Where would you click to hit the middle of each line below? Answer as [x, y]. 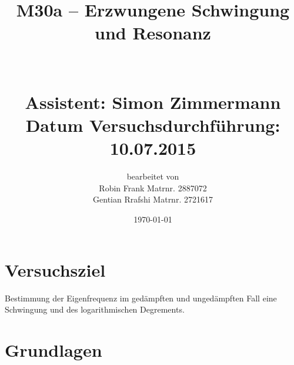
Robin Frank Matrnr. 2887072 [153, 188]
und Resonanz [153, 33]
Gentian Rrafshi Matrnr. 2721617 [153, 199]
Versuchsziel [55, 269]
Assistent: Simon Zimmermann [153, 102]
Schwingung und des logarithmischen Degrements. [95, 309]
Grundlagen [54, 349]
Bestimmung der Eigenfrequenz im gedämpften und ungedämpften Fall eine [141, 298]
